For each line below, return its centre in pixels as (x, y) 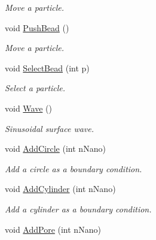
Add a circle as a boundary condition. (74, 168)
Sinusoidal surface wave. (50, 128)
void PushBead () (37, 27)
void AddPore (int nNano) (53, 229)
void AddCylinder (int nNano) (60, 189)
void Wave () (28, 108)
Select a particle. (35, 88)
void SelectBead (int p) (47, 67)
